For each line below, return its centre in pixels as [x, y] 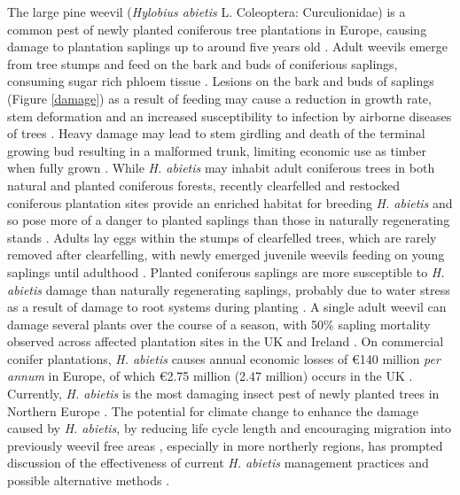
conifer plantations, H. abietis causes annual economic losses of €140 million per [224, 358]
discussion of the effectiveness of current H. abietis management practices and [218, 463]
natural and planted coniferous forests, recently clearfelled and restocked [204, 185]
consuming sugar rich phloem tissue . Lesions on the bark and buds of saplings [221, 81]
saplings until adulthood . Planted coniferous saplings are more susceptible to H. [226, 271]
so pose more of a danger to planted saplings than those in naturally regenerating [229, 220]
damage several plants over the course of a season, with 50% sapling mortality [219, 324]
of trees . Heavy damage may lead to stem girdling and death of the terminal [216, 133]
